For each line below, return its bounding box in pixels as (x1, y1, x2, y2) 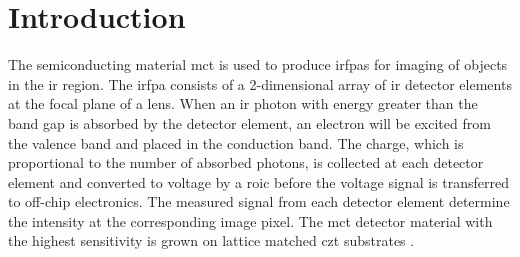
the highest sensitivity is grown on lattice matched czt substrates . (8, 230, 415, 251)
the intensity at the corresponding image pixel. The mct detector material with (8, 210, 493, 231)
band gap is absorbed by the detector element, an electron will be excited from (8, 112, 491, 133)
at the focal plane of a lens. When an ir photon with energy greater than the (8, 93, 478, 114)
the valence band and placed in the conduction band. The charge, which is (8, 132, 464, 153)
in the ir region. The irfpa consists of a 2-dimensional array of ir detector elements (8, 73, 512, 94)
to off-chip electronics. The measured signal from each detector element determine (8, 191, 510, 212)
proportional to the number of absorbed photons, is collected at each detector (8, 152, 484, 173)
